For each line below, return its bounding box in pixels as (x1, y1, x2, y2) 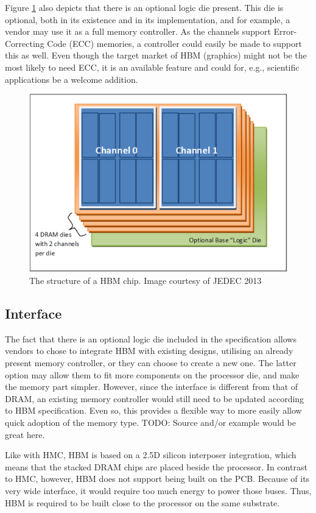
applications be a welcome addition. (5, 73, 138, 85)
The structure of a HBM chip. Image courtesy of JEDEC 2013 (29, 274, 262, 287)
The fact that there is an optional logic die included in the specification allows (5, 332, 297, 345)
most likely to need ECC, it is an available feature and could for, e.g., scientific (5, 60, 300, 73)
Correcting (5, 37, 44, 49)
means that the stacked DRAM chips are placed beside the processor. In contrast (5, 460, 307, 473)
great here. (5, 428, 45, 440)
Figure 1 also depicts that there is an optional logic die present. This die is (5, 1, 284, 13)
